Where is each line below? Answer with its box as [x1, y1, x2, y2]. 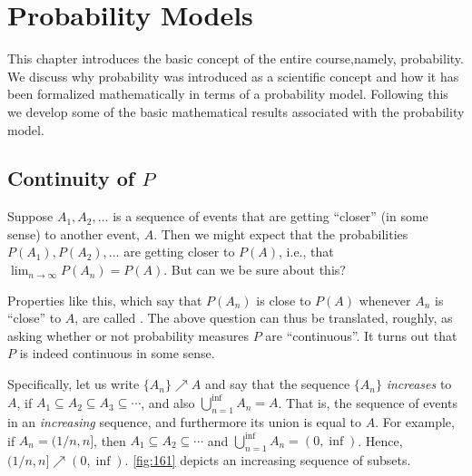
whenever [359, 290, 411, 309]
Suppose [7, 207, 54, 226]
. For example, [375, 412, 455, 431]
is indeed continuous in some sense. [19, 344, 215, 363]
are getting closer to [123, 242, 235, 261]
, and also [141, 393, 195, 412]
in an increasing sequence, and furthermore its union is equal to [7, 412, 361, 431]
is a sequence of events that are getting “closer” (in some [113, 207, 428, 226]
